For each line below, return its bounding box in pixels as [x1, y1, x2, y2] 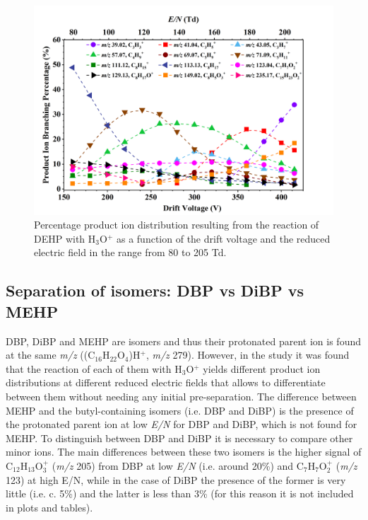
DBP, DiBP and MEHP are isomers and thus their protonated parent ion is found [6, 333, 362, 348]
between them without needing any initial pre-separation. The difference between [6, 388, 357, 403]
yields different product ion [203, 361, 321, 376]
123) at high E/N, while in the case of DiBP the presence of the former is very [6, 472, 346, 487]
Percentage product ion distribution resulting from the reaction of [34, 217, 319, 232]
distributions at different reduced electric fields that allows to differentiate [6, 375, 326, 390]
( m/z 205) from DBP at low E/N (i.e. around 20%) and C [52, 458, 304, 473]
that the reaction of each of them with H [6, 361, 182, 376]
